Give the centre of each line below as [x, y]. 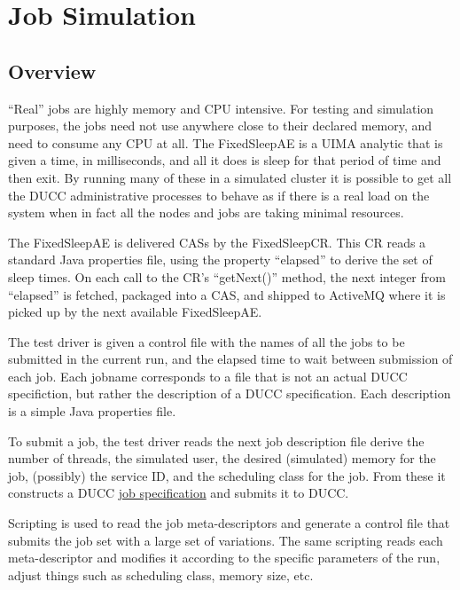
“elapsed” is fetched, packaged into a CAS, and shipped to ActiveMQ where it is [227, 294]
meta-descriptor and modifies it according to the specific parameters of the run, [224, 558]
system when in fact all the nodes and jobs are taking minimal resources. [206, 212]
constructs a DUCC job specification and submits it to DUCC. [179, 493]
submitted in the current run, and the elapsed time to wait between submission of [230, 359]
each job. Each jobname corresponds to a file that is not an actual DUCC [208, 376]
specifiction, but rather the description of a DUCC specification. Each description [230, 393]
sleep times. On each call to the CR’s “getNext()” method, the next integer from [227, 276]
